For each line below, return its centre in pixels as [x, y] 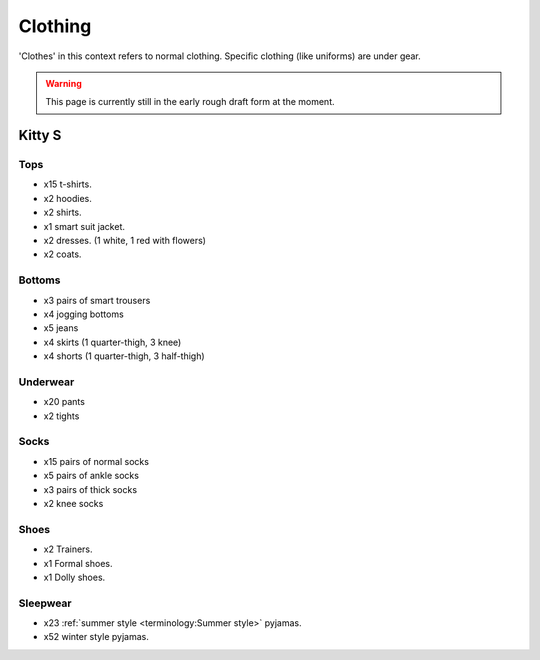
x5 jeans [61, 328]
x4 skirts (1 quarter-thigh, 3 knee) [112, 342]
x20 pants [64, 402]
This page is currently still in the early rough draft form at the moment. [190, 102]
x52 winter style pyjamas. [96, 637]
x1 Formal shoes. [78, 563]
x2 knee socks [73, 503]
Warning [63, 83]
